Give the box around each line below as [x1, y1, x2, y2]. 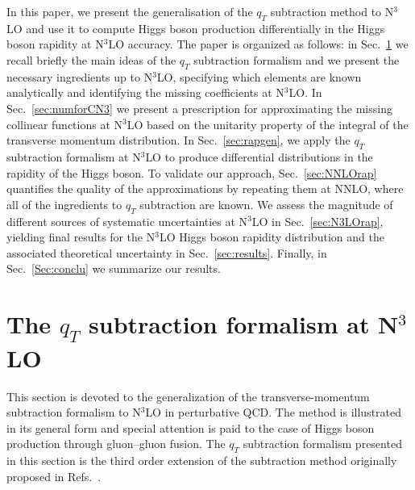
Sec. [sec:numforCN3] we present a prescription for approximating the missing [6, 99, 392, 116]
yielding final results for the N [6, 228, 156, 245]
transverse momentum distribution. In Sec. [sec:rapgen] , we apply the [6, 132, 351, 149]
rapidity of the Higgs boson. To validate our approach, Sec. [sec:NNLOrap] [6, 164, 377, 181]
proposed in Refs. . [6, 467, 102, 484]
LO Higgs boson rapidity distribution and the [159, 228, 384, 245]
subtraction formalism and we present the [193, 51, 400, 68]
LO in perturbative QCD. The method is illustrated [145, 404, 402, 421]
